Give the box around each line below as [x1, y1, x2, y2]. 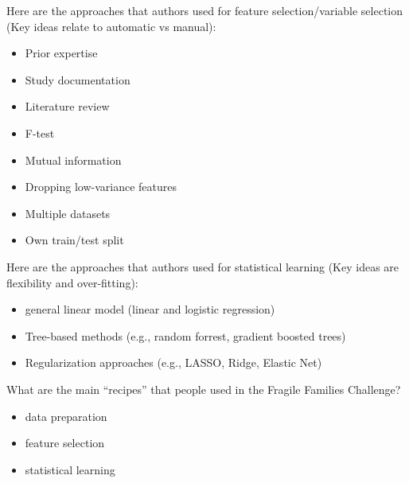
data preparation [25, 407, 107, 424]
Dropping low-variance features [25, 178, 177, 195]
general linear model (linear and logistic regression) [25, 301, 275, 317]
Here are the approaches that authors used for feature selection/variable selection [6, 2, 403, 18]
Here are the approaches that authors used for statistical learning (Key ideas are [6, 258, 399, 275]
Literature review [25, 98, 110, 115]
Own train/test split [25, 232, 124, 248]
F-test [25, 124, 55, 141]
